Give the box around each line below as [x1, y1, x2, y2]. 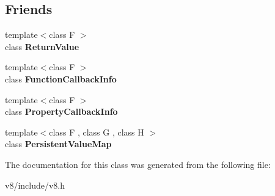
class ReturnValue [5, 40, 79, 53]
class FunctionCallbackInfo [5, 72, 117, 85]
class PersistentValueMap [5, 137, 112, 150]
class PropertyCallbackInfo [5, 105, 118, 118]
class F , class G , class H [49, 125, 144, 138]
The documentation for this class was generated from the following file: [5, 158, 271, 170]
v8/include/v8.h [5, 178, 65, 191]
